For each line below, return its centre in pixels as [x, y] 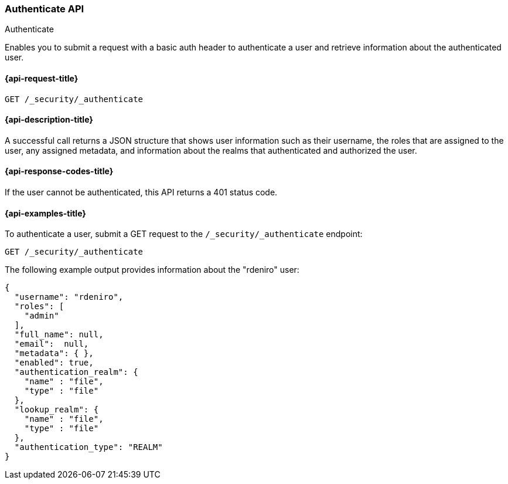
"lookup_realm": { [57, 410]
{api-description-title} [49, 120]
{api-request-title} [42, 78]
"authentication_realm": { [76, 372]
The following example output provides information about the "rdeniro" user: [152, 270]
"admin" [42, 316]
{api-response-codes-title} [59, 171]
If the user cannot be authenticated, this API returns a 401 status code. [141, 192]
